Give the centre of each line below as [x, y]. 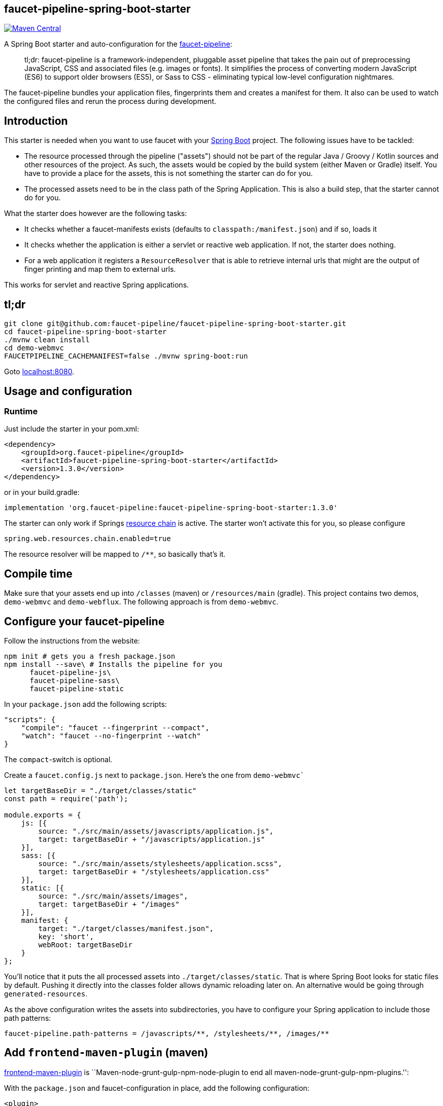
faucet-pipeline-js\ [70, 673]
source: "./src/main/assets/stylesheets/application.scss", [160, 864]
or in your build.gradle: [42, 492]
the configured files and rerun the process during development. [110, 101]
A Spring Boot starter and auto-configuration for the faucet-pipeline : [118, 44]
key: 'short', [66, 937]
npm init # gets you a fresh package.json [90, 656]
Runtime [21, 411]
